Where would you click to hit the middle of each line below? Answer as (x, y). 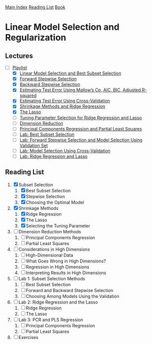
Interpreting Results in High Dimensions (66, 273)
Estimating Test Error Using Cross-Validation (65, 101)
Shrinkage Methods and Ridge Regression (62, 106)
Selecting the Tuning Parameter (58, 226)
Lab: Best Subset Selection (47, 134)
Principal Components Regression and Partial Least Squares (81, 129)
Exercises (28, 337)
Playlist (19, 68)
